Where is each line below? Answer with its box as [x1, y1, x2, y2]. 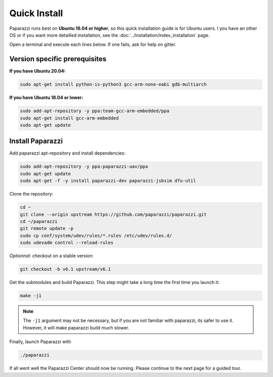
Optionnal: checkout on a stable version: [9, 253, 94, 259]
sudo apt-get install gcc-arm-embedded [20, 115, 119, 121]
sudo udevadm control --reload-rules [20, 240, 114, 246]
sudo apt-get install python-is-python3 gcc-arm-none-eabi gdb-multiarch [20, 81, 207, 87]
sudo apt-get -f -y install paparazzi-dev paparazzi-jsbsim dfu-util [20, 178, 196, 184]
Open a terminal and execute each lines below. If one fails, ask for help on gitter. [9, 41, 176, 48]
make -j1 [20, 293, 42, 299]
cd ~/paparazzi [20, 218, 58, 224]
